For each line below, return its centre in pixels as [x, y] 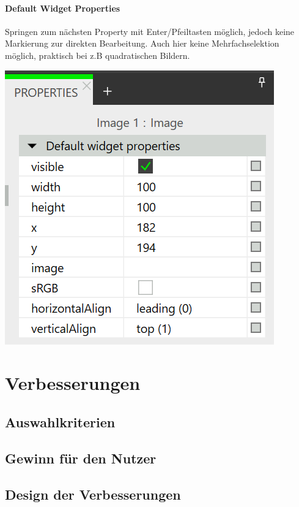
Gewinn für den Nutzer [81, 458]
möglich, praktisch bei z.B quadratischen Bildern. [98, 55]
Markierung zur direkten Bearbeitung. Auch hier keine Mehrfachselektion [142, 43]
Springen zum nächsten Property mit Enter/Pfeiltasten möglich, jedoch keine [150, 31]
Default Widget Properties [63, 8]
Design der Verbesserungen [93, 494]
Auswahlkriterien [60, 421]
